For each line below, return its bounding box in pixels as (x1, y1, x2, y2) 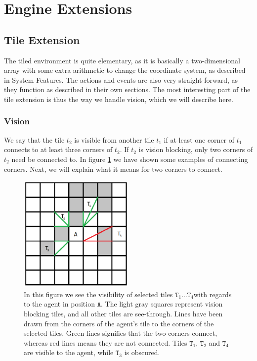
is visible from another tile (74, 134, 154, 145)
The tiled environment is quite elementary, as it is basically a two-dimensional (4, 55, 240, 65)
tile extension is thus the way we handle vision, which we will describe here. (4, 94, 233, 104)
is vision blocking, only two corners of (138, 144, 253, 155)
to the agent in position (24, 299, 95, 309)
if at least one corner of (164, 134, 235, 145)
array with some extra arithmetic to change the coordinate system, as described (4, 65, 246, 75)
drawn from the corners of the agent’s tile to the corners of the (24, 318, 214, 328)
